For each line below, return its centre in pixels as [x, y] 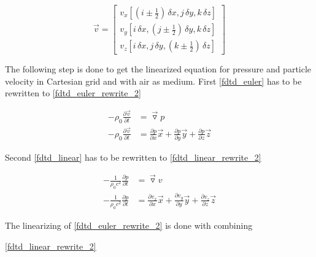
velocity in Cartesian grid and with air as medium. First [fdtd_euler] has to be [153, 81]
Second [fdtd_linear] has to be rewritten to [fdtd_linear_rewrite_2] [133, 157]
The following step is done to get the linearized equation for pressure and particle [158, 69]
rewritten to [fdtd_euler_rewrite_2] [73, 93]
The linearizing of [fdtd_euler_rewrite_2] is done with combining [129, 225]
